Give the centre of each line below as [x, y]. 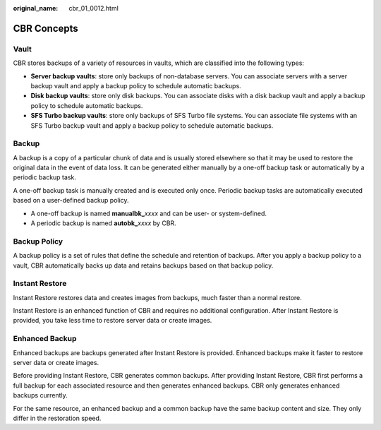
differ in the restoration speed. [57, 418]
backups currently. [40, 395]
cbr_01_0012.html [94, 8]
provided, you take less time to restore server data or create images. [113, 321]
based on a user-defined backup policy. [71, 201]
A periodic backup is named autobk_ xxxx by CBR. [103, 223]
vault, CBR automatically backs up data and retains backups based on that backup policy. [143, 265]
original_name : [36, 8]
